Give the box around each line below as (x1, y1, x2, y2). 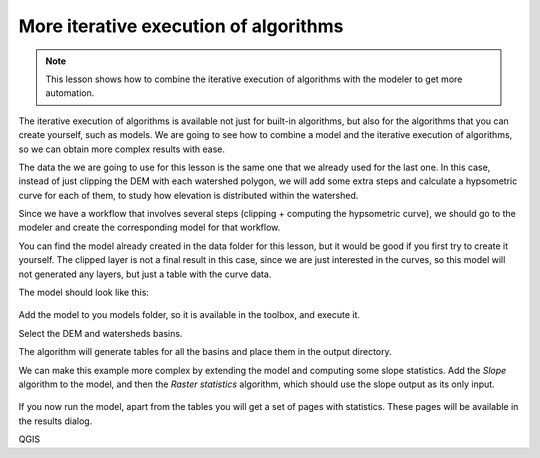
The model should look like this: (18, 286, 150, 299)
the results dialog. (18, 415, 93, 427)
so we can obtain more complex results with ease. (18, 143, 225, 155)
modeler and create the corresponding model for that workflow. (18, 221, 281, 234)
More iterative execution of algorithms (18, 15, 344, 37)
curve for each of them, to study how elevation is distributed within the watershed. (18, 189, 359, 201)
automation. (45, 87, 95, 99)
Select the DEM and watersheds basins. (18, 327, 183, 339)
